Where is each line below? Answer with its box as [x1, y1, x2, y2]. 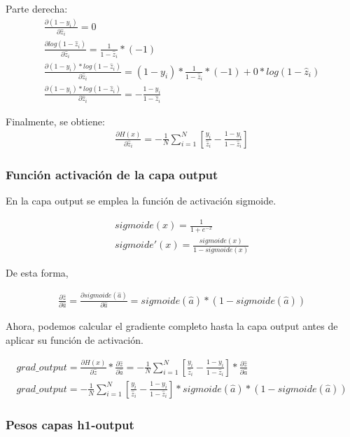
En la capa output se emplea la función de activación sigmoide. [6, 193, 276, 207]
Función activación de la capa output [6, 165, 218, 183]
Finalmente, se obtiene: [6, 114, 105, 129]
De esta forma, [6, 265, 69, 279]
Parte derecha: [6, 1, 68, 15]
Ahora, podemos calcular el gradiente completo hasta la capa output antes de [6, 319, 338, 333]
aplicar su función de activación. [6, 333, 143, 347]
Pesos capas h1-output [6, 415, 134, 433]
